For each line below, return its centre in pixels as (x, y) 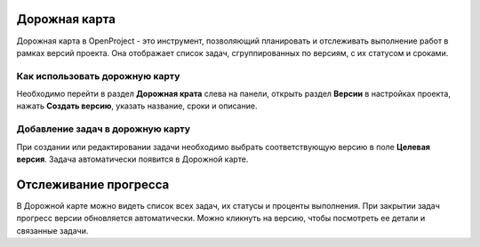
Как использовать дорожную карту (98, 76)
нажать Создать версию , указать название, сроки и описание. (137, 106)
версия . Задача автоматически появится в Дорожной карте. (132, 159)
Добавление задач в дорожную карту (104, 129)
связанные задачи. (52, 230)
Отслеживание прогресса (93, 184)
